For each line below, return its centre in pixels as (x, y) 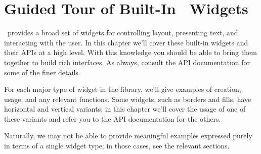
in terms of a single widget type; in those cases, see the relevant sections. (117, 146)
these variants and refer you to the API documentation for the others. (113, 118)
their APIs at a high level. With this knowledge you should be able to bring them (130, 52)
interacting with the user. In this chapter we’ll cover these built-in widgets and (126, 42)
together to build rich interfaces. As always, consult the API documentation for (127, 62)
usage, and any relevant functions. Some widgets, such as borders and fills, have (128, 99)
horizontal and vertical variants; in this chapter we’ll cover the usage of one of (125, 109)
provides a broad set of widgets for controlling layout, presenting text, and (123, 33)
